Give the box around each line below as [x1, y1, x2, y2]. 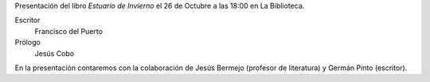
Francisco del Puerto [34, 26, 104, 35]
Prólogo [14, 38, 41, 47]
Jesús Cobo [34, 48, 75, 58]
